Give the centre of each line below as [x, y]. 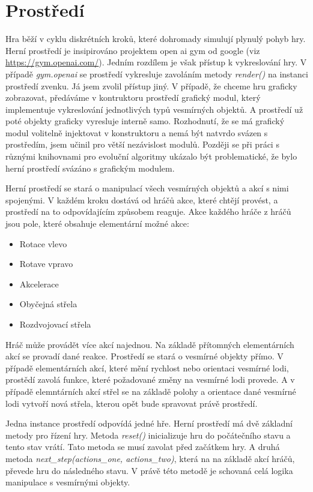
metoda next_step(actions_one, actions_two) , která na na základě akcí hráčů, [150, 458]
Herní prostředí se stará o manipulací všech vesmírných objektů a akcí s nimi [147, 188]
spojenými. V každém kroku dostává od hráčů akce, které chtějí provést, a [142, 199]
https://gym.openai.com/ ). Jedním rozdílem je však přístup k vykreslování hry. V [156, 62]
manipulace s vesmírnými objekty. [68, 482]
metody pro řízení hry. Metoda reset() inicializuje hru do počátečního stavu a [148, 435]
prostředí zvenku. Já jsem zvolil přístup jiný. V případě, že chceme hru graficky [151, 85]
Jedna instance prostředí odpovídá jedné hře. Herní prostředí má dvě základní [149, 423]
